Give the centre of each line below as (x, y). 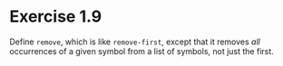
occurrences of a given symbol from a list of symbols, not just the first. (141, 51)
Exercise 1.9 (56, 17)
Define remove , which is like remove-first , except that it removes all (135, 42)
